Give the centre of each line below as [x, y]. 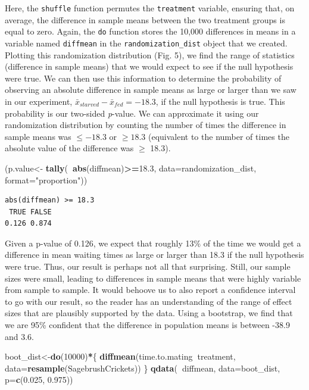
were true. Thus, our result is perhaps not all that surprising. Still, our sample [148, 266]
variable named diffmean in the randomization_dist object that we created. [146, 43]
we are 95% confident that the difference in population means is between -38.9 [147, 325]
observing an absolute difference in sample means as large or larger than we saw [151, 90]
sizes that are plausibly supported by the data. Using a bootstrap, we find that [149, 313]
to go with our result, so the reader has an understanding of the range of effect [149, 301]
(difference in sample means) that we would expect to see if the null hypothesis [149, 66]
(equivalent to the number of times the [219, 136]
